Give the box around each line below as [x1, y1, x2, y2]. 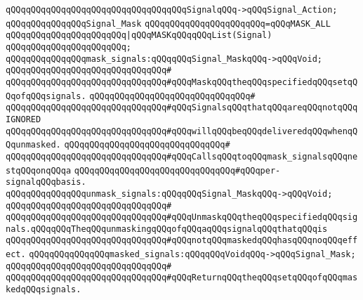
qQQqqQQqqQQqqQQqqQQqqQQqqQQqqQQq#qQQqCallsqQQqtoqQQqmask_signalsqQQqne [6, 151, 358, 162]
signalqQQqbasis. [6, 177, 86, 188]
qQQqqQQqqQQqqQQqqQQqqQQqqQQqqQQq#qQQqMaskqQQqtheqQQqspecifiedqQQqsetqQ [6, 77, 358, 87]
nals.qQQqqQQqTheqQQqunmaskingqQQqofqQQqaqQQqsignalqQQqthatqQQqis [6, 223, 328, 234]
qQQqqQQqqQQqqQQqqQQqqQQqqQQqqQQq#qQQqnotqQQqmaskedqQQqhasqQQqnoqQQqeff [6, 235, 358, 246]
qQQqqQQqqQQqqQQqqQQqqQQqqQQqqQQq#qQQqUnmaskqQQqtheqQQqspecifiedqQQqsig [6, 212, 358, 223]
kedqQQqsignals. [6, 285, 81, 295]
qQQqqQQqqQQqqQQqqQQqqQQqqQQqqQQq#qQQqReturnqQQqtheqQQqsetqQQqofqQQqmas [6, 273, 358, 283]
